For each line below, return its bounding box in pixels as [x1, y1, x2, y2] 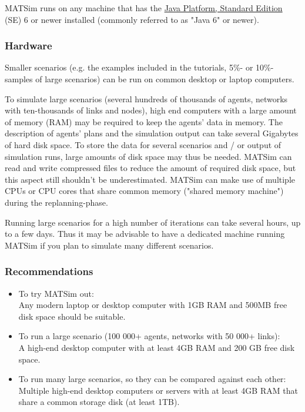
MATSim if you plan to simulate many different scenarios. [5, 239, 214, 251]
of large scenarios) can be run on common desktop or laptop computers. [35, 73, 294, 85]
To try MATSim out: [18, 287, 94, 299]
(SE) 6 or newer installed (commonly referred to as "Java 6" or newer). [5, 13, 259, 25]
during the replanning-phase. [5, 196, 108, 208]
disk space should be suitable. [18, 310, 126, 322]
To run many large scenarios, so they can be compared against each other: [18, 373, 286, 385]
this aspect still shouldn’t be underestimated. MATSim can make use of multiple [5, 173, 296, 185]
